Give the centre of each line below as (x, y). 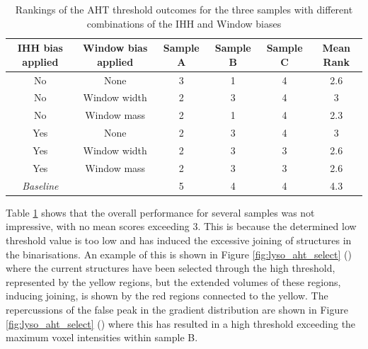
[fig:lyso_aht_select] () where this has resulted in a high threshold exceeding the (181, 323)
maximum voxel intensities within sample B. (102, 337)
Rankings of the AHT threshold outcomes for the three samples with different (184, 9)
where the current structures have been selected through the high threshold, (171, 268)
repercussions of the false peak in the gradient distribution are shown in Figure (177, 309)
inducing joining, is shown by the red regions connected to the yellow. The (167, 296)
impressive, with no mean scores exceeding (98, 226)
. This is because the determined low (277, 226)
